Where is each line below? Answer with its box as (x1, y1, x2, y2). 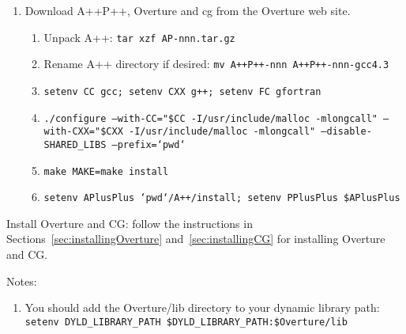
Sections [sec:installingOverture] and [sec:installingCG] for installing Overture (6, 230, 385, 247)
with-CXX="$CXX (43, 126, 123, 138)
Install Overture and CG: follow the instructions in (6, 214, 253, 231)
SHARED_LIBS (43, 139, 107, 150)
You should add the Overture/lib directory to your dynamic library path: (24, 299, 380, 316)
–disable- (321, 126, 372, 138)
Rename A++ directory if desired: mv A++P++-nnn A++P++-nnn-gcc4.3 (43, 55, 389, 72)
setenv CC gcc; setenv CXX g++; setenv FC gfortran (43, 85, 321, 97)
